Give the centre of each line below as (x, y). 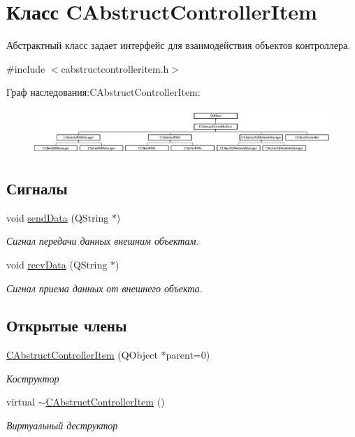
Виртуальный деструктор (62, 425)
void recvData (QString (57, 264)
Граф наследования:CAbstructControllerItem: (103, 92)
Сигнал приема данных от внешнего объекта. (104, 288)
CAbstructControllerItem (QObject (82, 355)
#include (26, 68)
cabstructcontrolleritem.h (115, 68)
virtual (21, 402)
